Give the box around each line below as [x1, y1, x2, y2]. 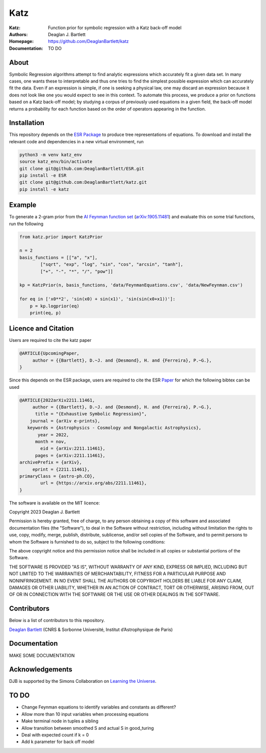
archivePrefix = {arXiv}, [19, 460, 82, 465]
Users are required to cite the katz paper [9, 337, 92, 343]
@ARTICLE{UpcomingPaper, [19, 351, 80, 356]
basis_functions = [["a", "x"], [19, 254, 98, 260]
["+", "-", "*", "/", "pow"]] [40, 268, 113, 274]
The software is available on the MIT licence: [9, 500, 100, 506]
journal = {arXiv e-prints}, [30, 418, 100, 423]
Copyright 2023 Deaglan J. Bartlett [9, 509, 80, 515]
